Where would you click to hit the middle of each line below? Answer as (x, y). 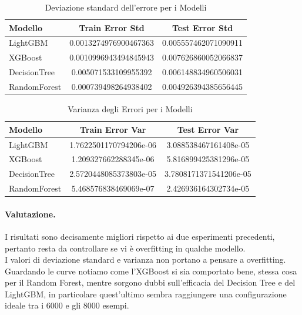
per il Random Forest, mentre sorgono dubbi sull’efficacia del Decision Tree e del (150, 282)
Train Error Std (112, 27)
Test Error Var (208, 129)
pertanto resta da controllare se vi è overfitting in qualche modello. (125, 248)
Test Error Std (202, 27)
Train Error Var (113, 129)
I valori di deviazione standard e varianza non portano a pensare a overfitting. (145, 259)
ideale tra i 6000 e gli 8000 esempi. (67, 305)
